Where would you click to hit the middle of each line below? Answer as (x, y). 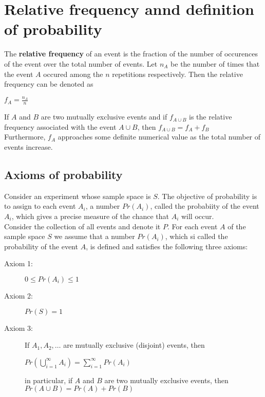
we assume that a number (94, 236)
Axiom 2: (18, 295)
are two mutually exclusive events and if (104, 117)
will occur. (197, 216)
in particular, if (49, 380)
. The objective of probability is (207, 196)
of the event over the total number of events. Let (81, 63)
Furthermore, (25, 137)
